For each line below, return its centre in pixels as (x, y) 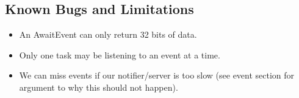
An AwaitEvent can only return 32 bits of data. (108, 34)
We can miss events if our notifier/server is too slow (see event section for (157, 75)
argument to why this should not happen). (99, 87)
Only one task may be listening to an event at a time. (120, 54)
